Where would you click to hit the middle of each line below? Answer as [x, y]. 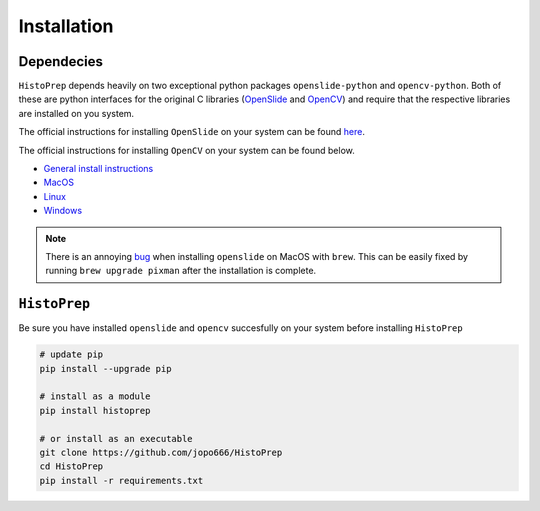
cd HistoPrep [71, 466]
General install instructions [98, 169]
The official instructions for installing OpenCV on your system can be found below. [186, 150]
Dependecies [61, 61]
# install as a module [95, 396]
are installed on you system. [76, 113]
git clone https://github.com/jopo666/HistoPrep [161, 452]
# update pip [71, 354]
